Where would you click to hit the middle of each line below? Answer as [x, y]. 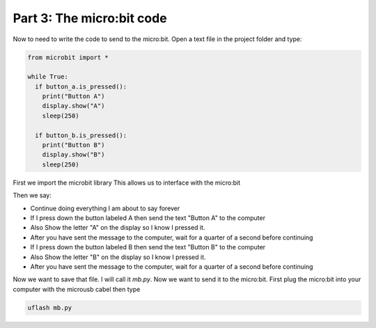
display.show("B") [73, 155]
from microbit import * [68, 57]
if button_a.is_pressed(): [81, 86]
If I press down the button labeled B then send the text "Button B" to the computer [148, 247]
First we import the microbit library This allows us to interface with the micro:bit [126, 182]
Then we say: [32, 196]
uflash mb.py [50, 307]
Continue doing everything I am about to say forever [105, 208]
